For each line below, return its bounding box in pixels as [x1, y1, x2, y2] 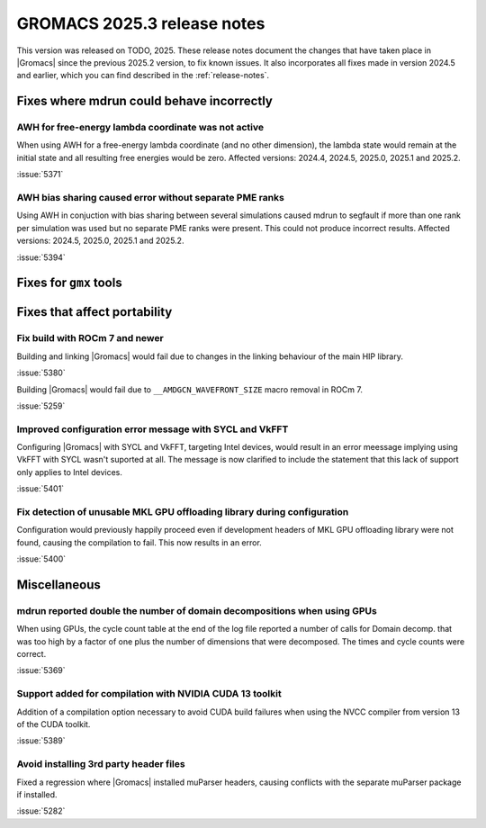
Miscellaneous [16, 577, 101, 592]
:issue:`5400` [16, 553, 67, 564]
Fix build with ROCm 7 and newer [16, 332, 164, 345]
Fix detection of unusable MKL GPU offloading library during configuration [16, 506, 349, 517]
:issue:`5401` [16, 483, 65, 494]
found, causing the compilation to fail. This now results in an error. [16, 536, 263, 548]
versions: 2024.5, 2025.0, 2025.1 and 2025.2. [16, 235, 184, 247]
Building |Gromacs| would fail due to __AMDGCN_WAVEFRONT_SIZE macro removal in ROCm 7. [16, 383, 364, 395]
